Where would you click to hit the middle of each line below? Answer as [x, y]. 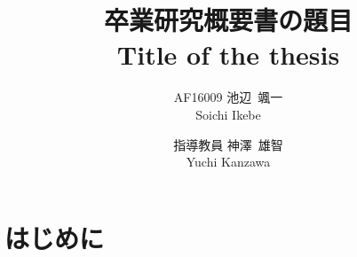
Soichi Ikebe [228, 114]
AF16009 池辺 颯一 [228, 97]
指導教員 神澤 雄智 [228, 144]
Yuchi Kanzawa [228, 162]
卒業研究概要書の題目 [228, 20]
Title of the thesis [228, 55]
